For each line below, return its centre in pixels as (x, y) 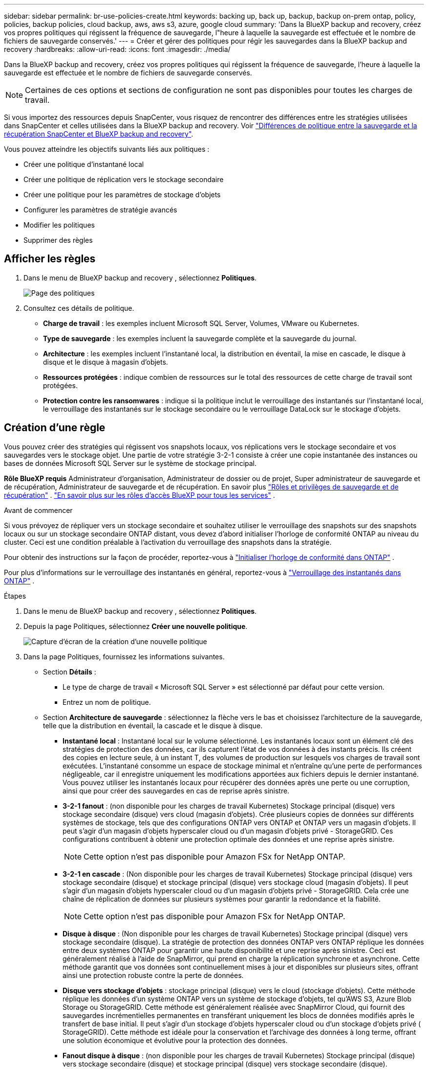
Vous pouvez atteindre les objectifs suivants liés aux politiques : (107, 149)
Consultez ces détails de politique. (79, 308)
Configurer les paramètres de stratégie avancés (100, 210)
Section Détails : (70, 672)
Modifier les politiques (59, 225)
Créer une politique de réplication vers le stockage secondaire (124, 179)
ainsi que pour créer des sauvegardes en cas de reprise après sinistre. (176, 790)
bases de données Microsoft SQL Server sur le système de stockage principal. (130, 463)
